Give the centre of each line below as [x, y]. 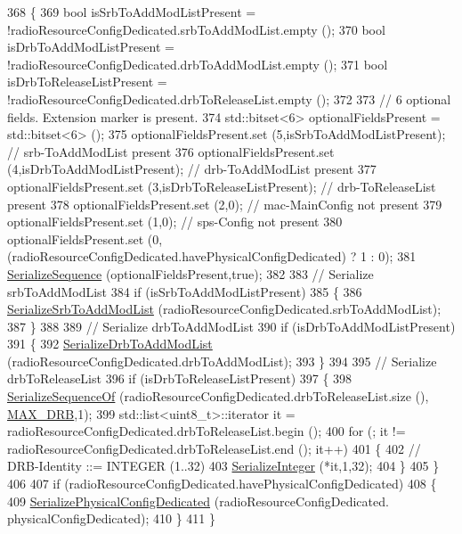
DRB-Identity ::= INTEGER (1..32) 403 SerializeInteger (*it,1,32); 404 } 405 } [223, 466]
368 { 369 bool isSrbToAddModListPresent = [132, 12]
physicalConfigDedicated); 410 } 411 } [111, 518]
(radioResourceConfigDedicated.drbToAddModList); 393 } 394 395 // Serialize [222, 361]
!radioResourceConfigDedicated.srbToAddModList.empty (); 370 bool [196, 29]
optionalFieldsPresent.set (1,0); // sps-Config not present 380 [175, 222]
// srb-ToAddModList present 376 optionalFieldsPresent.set [171, 151]
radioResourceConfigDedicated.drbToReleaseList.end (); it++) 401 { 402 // [214, 448]
